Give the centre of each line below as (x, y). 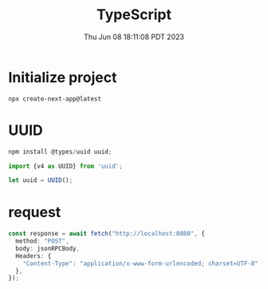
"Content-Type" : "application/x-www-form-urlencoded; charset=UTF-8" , (142, 263)
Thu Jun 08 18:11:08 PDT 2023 (134, 37)
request (35, 212)
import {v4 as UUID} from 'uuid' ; (66, 166)
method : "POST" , (42, 241)
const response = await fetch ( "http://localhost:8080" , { (106, 234)
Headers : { (33, 256)
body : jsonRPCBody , (48, 248)
